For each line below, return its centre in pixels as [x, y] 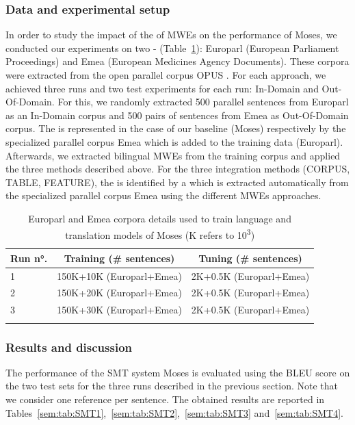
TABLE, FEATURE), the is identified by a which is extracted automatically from [177, 182]
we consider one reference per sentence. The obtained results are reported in [165, 399]
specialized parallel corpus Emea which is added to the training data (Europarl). [174, 141]
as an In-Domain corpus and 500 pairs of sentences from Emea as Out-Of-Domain [177, 115]
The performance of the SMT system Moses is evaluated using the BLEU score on [178, 372]
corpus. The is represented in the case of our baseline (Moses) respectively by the [176, 128]
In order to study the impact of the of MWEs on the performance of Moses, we [171, 35]
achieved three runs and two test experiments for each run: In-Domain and [162, 88]
